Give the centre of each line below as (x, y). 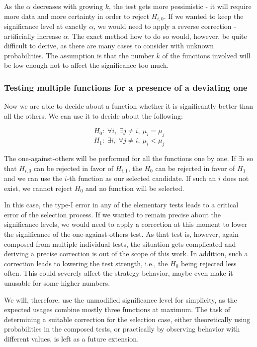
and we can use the (33, 178)
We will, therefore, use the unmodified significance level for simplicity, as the (121, 299)
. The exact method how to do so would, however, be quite (157, 36)
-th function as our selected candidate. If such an (141, 178)
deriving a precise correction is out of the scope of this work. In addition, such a (126, 254)
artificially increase (33, 36)
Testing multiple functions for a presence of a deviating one (126, 87)
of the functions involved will (206, 55)
